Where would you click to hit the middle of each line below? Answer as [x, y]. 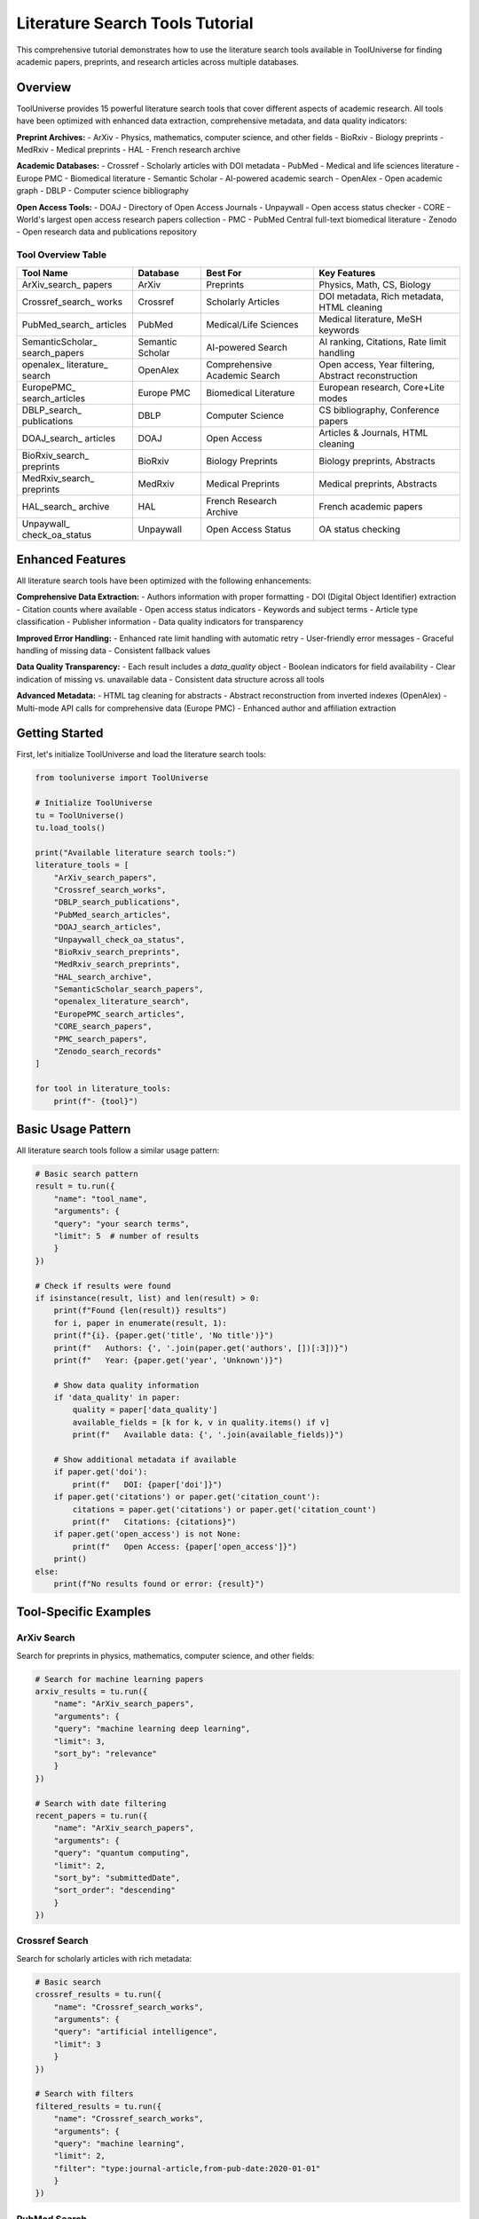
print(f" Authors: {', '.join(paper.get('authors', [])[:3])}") [201, 1348]
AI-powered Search [247, 347]
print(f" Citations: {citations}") [154, 1522]
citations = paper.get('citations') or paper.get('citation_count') [224, 1509]
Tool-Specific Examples [84, 1612]
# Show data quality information [126, 1385]
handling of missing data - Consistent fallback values [114, 650]
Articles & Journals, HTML [373, 432]
